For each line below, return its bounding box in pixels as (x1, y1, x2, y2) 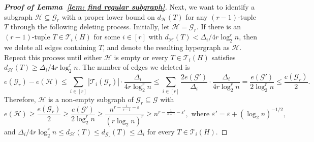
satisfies (211, 52, 236, 62)
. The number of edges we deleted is (78, 62, 190, 72)
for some (93, 31, 120, 42)
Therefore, (4, 93, 36, 104)
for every (147, 126, 175, 136)
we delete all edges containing (4, 41, 97, 52)
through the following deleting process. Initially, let (10, 21, 170, 32)
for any (185, 11, 208, 22)
